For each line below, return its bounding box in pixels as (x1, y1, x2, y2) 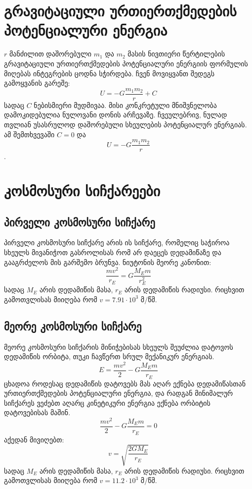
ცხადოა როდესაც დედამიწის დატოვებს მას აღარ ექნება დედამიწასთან (4, 378, 246, 388)
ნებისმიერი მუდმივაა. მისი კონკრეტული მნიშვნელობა (34, 100, 217, 110)
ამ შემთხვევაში (4, 129, 55, 139)
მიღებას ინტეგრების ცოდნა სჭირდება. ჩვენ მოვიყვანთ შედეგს (4, 68, 215, 78)
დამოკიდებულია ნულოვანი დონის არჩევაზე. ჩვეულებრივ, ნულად (4, 109, 227, 120)
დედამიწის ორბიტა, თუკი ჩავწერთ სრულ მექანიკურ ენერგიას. (4, 351, 214, 362)
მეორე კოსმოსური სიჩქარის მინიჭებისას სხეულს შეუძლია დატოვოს (4, 341, 233, 352)
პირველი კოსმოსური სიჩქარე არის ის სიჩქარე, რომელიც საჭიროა (4, 237, 230, 248)
